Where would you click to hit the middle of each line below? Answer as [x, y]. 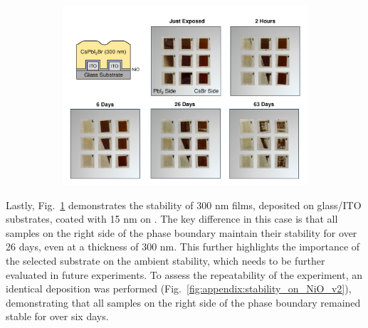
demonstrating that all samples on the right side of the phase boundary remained [183, 302]
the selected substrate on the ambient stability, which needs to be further [165, 260]
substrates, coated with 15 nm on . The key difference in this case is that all [172, 219]
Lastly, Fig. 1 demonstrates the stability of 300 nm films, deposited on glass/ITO [184, 205]
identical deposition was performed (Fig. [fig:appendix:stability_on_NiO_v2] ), [179, 289]
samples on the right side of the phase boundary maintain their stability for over [182, 232]
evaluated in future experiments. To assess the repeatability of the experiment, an [184, 274]
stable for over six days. [57, 316]
